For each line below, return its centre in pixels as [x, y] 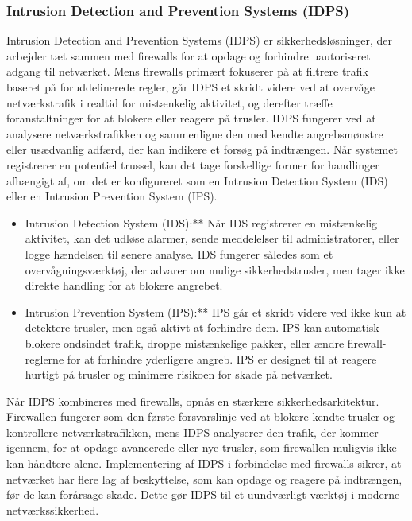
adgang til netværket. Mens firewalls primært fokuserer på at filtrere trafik [187, 71]
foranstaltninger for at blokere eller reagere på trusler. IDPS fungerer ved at [191, 118]
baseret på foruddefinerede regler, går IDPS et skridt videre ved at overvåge [191, 87]
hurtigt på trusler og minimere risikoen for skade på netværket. [179, 374]
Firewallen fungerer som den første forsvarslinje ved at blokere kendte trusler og [200, 416]
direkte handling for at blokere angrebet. [124, 285]
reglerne [44, 358]
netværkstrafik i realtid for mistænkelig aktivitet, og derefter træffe [169, 102]
